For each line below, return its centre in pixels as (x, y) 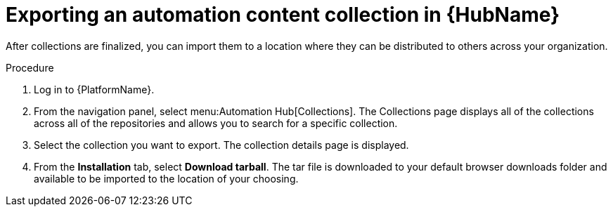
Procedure (30, 67)
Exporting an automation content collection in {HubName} (283, 15)
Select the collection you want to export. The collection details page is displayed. (221, 145)
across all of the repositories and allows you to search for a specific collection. (216, 123)
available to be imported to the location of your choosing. (166, 178)
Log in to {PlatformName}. (94, 89)
